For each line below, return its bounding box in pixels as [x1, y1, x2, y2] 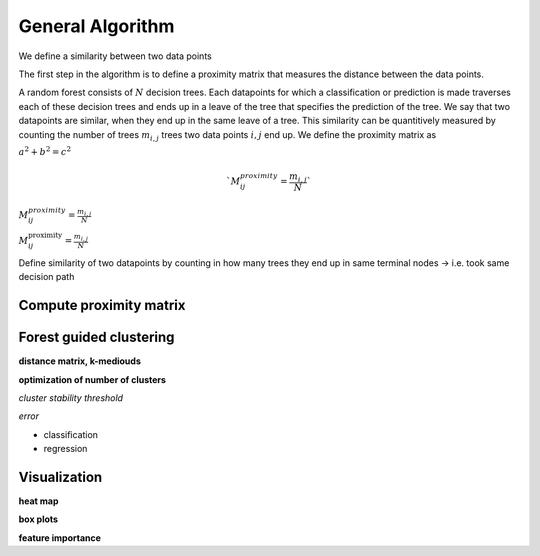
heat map [18, 495, 59, 507]
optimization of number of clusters [18, 373, 167, 385]
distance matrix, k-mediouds [18, 355, 142, 367]
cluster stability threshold [18, 391, 124, 404]
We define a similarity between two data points [18, 50, 212, 62]
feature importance [18, 531, 102, 544]
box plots [18, 513, 59, 525]
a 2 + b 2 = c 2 [18, 145, 72, 157]
